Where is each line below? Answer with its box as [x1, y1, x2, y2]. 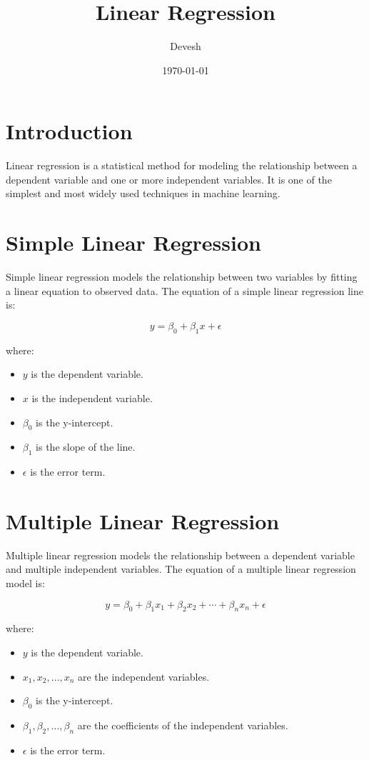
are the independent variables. [77, 669, 210, 684]
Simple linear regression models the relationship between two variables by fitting [6, 269, 358, 284]
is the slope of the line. [36, 439, 136, 454]
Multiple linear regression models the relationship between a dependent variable [6, 547, 355, 562]
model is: [6, 576, 45, 591]
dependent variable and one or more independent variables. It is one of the [6, 171, 332, 186]
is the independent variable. [31, 390, 153, 405]
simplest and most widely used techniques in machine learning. [6, 186, 280, 201]
